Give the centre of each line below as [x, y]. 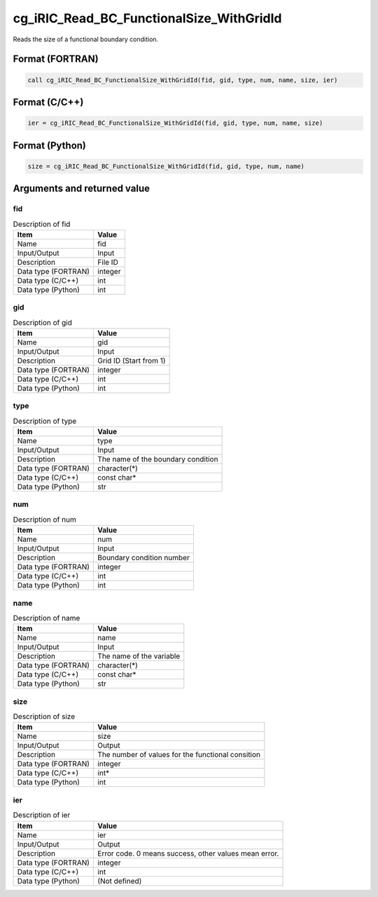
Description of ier [42, 815]
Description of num [44, 520]
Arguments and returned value [82, 189]
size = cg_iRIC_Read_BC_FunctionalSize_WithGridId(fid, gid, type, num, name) [166, 166]
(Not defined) [120, 881]
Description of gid [43, 322]
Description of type [45, 421]
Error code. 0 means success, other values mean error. [188, 853]
